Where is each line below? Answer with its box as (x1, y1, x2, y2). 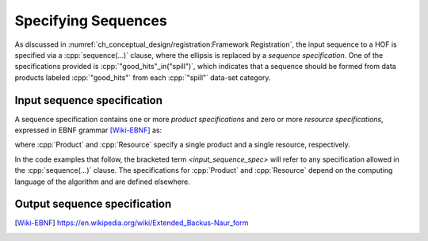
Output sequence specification (14, 197, 172, 211)
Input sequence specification (14, 94, 162, 107)
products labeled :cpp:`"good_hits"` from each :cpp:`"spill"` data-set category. (14, 72, 271, 82)
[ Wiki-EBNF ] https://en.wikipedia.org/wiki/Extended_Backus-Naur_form (14, 218, 249, 228)
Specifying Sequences (14, 12, 168, 29)
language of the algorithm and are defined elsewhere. (14, 177, 190, 186)
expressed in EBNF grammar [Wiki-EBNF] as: (14, 125, 162, 135)
